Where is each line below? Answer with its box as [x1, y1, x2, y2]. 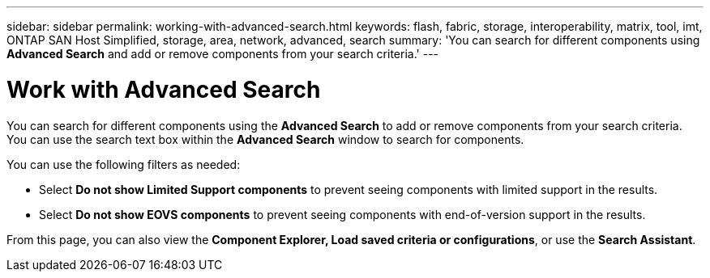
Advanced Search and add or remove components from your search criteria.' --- [6, 47, 439, 61]
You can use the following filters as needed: [6, 157, 241, 171]
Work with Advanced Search [6, 75, 321, 103]
